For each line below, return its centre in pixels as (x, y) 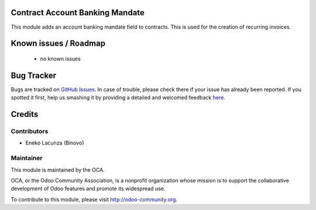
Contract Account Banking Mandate (78, 13)
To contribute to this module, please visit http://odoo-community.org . (94, 199)
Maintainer (27, 158)
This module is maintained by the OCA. (58, 170)
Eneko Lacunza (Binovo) (55, 143)
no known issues (61, 58)
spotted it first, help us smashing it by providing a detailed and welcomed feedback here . (118, 98)
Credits (25, 114)
